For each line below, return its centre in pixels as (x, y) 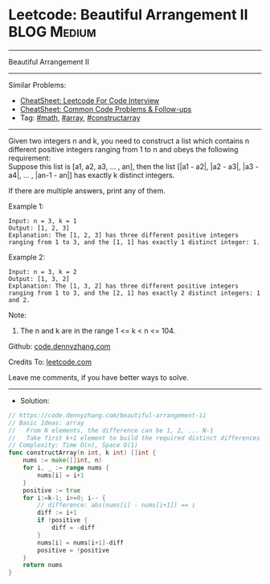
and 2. (19, 300)
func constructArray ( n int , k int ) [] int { (82, 453)
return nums (43, 565)
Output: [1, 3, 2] (39, 279)
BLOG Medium (52, 32)
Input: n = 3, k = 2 (43, 271)
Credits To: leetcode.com (50, 362)
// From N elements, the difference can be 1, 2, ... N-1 (111, 430)
